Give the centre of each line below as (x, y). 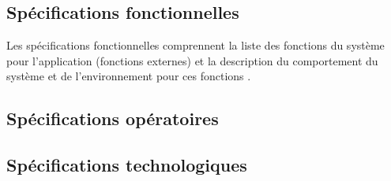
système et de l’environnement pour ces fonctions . (129, 76)
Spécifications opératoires (113, 118)
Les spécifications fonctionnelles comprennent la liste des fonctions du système (195, 45)
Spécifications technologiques (127, 165)
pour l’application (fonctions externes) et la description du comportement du (192, 60)
